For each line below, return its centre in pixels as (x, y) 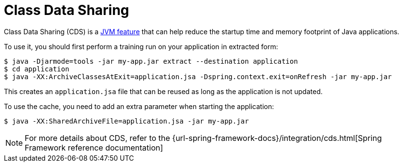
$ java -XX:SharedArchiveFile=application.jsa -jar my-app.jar (126, 121)
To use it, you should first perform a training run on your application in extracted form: (141, 46)
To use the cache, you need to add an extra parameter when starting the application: (139, 106)
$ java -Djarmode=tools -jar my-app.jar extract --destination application (151, 61)
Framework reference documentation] (94, 147)
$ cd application (37, 69)
